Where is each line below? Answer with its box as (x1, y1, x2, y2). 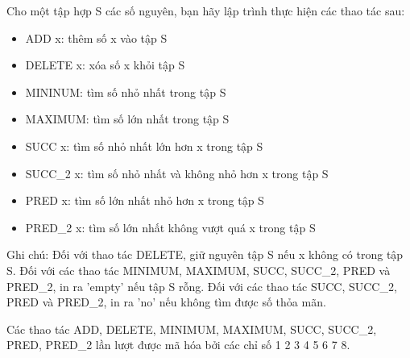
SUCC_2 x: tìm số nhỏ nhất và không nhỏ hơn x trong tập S (25, 164, 329, 181)
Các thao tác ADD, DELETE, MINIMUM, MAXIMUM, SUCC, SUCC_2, (6, 320, 377, 337)
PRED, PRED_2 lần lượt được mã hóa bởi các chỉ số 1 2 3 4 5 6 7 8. (6, 336, 350, 353)
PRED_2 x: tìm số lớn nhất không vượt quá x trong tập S (25, 219, 316, 235)
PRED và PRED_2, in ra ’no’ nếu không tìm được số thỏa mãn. (6, 293, 326, 310)
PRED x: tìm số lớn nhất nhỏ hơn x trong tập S (25, 192, 264, 209)
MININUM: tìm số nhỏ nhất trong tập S (25, 83, 226, 100)
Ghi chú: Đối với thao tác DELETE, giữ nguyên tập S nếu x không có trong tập (6, 246, 404, 263)
